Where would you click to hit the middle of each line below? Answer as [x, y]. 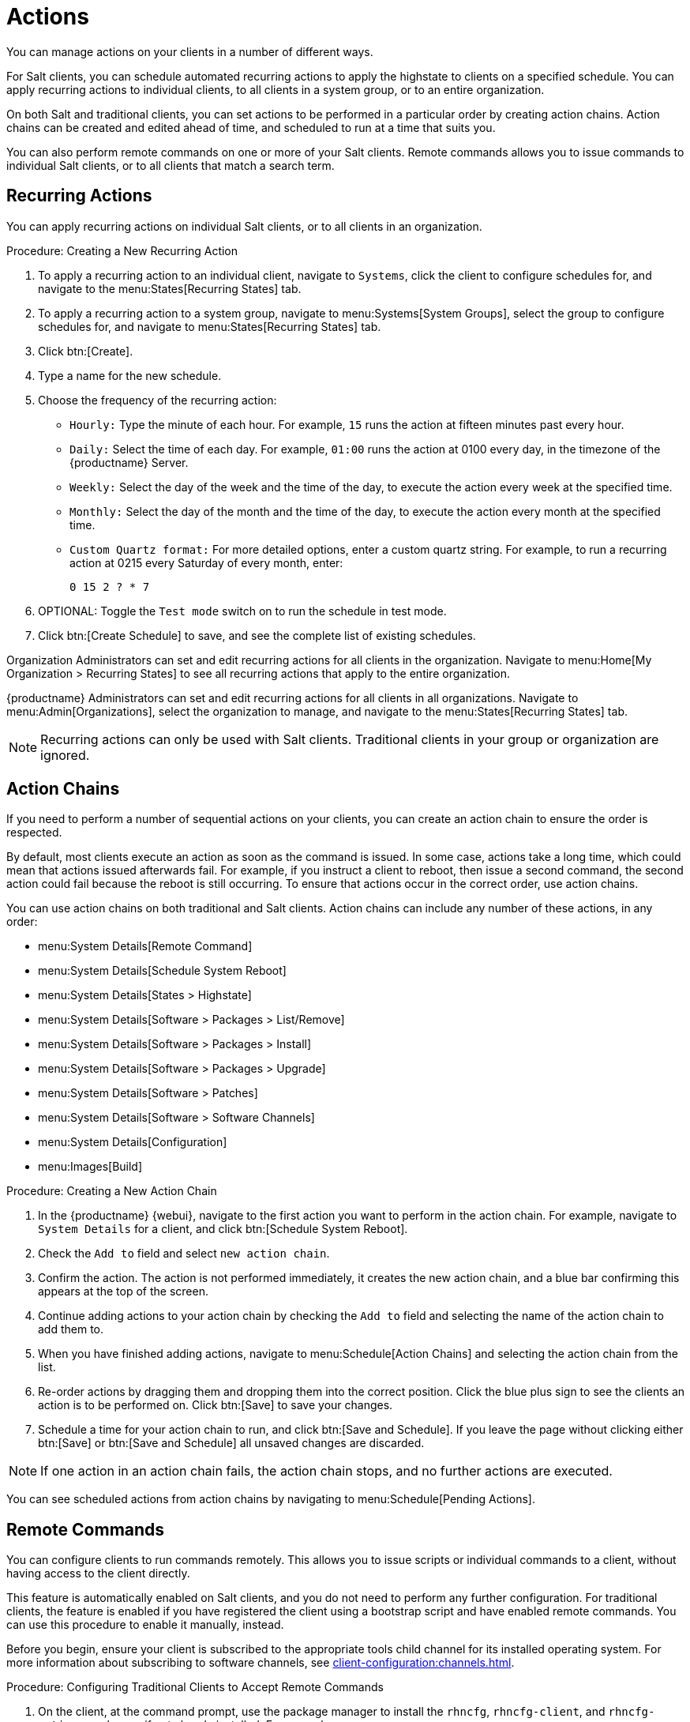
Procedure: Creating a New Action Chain [112, 1191]
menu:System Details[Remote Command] [145, 946]
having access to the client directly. [98, 1573]
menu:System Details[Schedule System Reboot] [162, 971]
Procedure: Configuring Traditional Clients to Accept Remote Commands [195, 1687]
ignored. [65, 755]
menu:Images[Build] [90, 1167]
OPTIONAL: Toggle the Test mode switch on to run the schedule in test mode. [242, 611]
